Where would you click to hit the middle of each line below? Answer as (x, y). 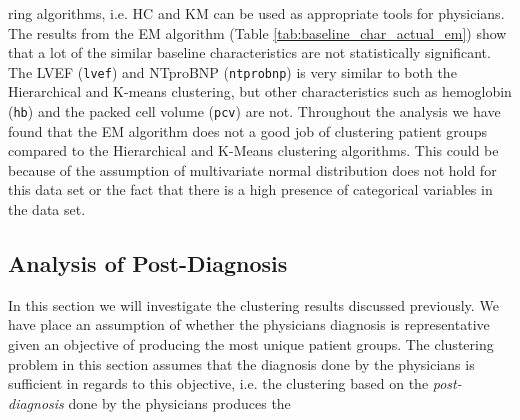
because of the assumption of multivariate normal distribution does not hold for (252, 169)
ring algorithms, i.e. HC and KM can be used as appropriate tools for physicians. (256, 13)
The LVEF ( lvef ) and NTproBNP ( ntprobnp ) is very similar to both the (232, 71)
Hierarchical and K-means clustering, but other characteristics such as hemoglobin (260, 91)
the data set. (47, 209)
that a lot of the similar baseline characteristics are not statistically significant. (249, 52)
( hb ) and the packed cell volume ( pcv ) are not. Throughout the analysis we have (254, 111)
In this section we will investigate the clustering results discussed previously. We (253, 304)
